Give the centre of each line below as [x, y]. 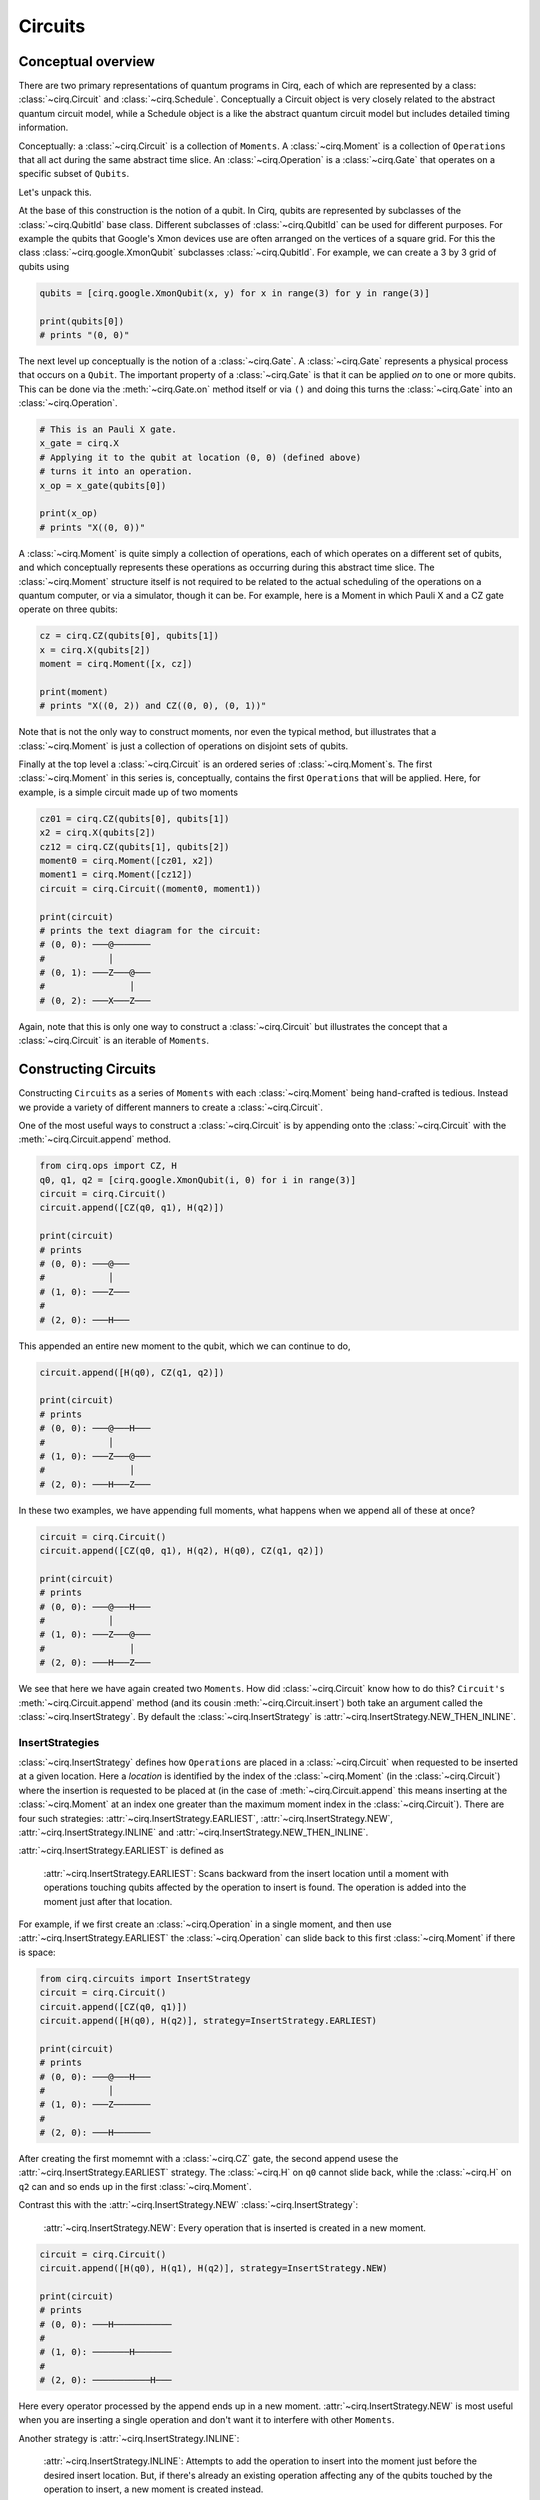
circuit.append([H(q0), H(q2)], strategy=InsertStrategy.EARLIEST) [208, 2020]
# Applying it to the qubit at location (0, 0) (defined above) [200, 457]
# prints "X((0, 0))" [92, 527]
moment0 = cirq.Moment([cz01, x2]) [126, 860]
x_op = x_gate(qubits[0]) [103, 485]
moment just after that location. [108, 1901]
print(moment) [74, 691]
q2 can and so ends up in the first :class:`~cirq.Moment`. [135, 2186]
